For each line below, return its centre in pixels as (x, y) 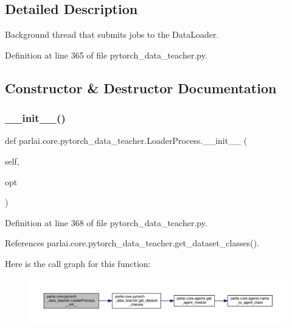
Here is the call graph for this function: (78, 263)
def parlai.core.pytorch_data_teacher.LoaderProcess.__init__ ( (126, 141)
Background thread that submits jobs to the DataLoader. (112, 34)
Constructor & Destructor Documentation (141, 87)
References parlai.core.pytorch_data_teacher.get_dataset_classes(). (132, 243)
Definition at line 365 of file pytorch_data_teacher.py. (106, 55)
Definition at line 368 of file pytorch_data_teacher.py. (106, 222)
